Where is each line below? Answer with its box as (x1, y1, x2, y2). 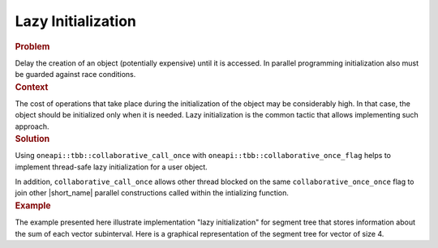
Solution (15, 134, 50, 145)
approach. (15, 122, 49, 131)
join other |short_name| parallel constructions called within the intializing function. (15, 188, 290, 198)
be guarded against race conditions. (15, 70, 136, 79)
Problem (15, 41, 50, 52)
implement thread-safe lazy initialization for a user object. (15, 162, 208, 172)
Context (15, 81, 49, 92)
